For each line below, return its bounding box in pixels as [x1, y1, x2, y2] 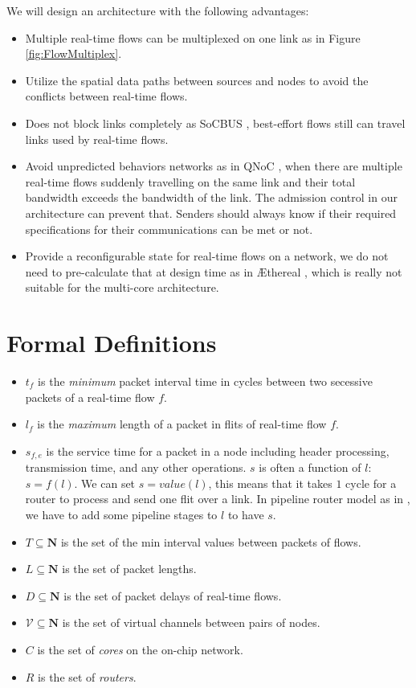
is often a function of [259, 459, 361, 476]
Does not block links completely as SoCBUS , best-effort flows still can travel [25, 114, 406, 131]
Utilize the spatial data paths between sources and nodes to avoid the [25, 72, 369, 88]
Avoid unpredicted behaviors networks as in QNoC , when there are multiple [25, 158, 402, 174]
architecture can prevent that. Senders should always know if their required [25, 204, 397, 221]
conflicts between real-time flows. [25, 88, 188, 104]
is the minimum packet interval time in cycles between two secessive [38, 373, 373, 390]
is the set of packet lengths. [62, 560, 197, 577]
